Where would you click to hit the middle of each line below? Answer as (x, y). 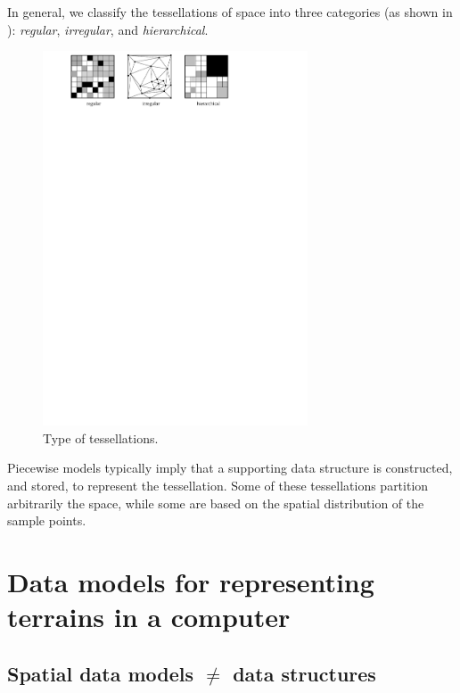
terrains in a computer (149, 617)
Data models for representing (191, 581)
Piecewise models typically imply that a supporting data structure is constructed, (230, 468)
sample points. (47, 520)
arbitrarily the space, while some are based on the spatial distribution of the (216, 503)
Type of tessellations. (101, 437)
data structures (304, 673)
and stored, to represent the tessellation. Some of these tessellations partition (218, 485)
